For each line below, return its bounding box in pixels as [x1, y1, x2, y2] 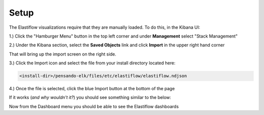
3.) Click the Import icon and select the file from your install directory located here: [9, 60, 176, 66]
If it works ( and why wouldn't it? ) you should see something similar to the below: [9, 95, 171, 100]
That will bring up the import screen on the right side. [9, 51, 117, 57]
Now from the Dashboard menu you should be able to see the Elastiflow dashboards [9, 103, 179, 109]
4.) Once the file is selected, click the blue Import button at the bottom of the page [9, 86, 175, 92]
